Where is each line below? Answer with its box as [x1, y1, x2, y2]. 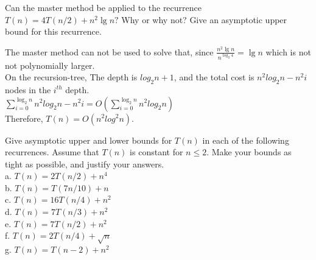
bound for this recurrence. [5, 25, 102, 38]
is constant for [130, 146, 183, 158]
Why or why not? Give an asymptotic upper [121, 13, 287, 26]
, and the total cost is [174, 71, 255, 83]
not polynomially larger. [5, 58, 95, 71]
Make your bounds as [211, 146, 292, 158]
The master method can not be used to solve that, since [5, 45, 214, 58]
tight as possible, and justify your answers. [5, 157, 164, 170]
